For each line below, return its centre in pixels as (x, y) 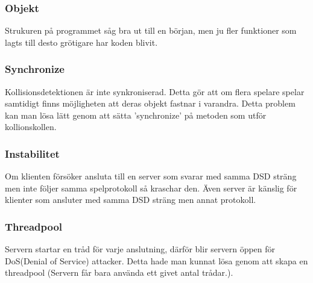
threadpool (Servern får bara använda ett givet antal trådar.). (119, 272)
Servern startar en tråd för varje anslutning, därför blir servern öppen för (140, 249)
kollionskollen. (31, 127)
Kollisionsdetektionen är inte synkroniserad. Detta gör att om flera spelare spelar (155, 91)
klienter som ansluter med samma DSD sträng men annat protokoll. (131, 200)
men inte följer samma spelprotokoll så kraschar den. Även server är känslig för (151, 188)
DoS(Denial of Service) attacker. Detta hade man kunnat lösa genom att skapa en (156, 260)
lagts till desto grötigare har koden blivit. (81, 42)
